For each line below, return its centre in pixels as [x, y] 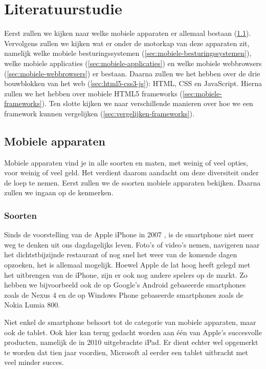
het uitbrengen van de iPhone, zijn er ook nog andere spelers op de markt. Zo [126, 274]
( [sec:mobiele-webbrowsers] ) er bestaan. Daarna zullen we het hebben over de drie [132, 73]
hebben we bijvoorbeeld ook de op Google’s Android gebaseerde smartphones [125, 285]
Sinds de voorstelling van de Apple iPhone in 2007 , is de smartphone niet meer [129, 234]
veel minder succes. [34, 362]
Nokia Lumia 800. [32, 305]
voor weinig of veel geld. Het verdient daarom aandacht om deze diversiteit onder [131, 172]
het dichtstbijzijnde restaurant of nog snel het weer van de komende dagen [121, 254]
